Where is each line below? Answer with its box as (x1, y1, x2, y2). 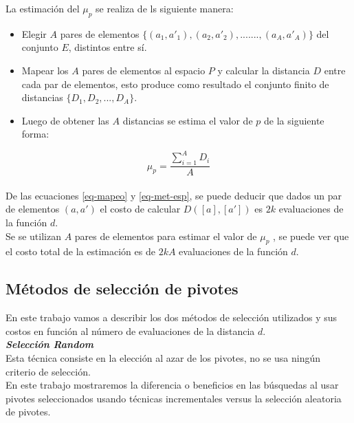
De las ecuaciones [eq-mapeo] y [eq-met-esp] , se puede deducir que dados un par (5, 188, 342, 202)
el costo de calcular (100, 202, 181, 216)
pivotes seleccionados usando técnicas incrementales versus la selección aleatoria (5, 391, 342, 405)
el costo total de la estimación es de (5, 244, 155, 259)
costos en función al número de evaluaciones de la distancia (5, 323, 255, 338)
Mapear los (21, 63, 69, 77)
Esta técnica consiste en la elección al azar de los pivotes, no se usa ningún (5, 351, 321, 365)
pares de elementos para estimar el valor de (74, 228, 257, 243)
